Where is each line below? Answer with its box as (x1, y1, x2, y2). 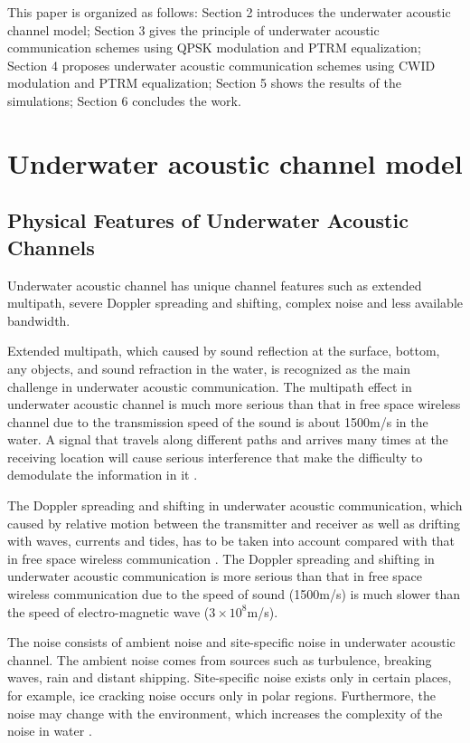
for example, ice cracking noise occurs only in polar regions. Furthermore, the (7, 686, 437, 704)
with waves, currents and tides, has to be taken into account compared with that (7, 531, 456, 550)
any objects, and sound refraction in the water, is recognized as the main (7, 358, 411, 377)
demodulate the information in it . (7, 465, 198, 484)
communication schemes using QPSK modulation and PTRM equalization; (7, 38, 421, 57)
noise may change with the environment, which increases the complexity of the (7, 703, 443, 722)
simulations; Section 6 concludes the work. (7, 90, 241, 110)
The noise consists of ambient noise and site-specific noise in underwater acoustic (7, 633, 456, 652)
